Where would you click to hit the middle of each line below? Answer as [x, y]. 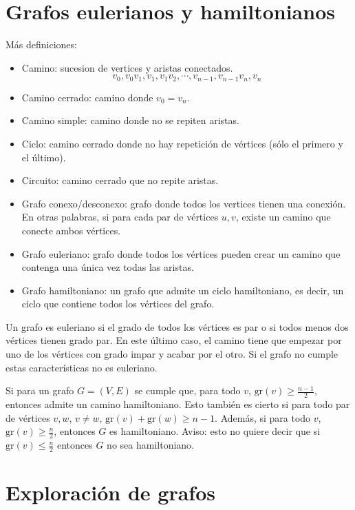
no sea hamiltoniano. [150, 445]
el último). [44, 157]
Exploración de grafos [111, 492]
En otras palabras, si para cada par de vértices [120, 217]
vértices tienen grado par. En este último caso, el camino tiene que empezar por [174, 340]
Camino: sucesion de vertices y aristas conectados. [127, 67]
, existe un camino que [283, 217]
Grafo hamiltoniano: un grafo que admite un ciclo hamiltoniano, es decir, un [183, 290]
